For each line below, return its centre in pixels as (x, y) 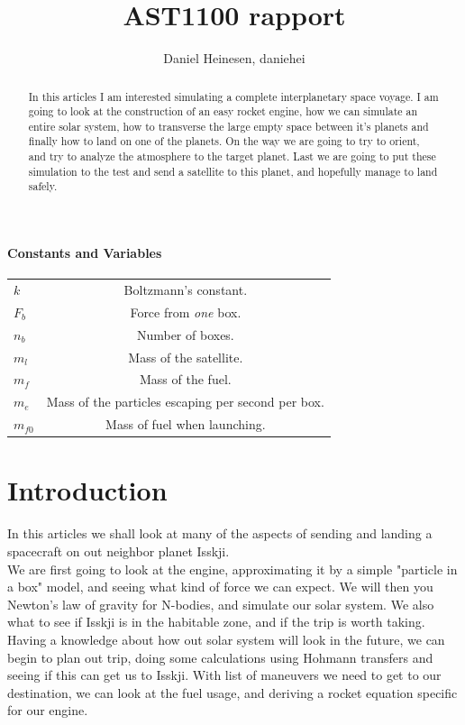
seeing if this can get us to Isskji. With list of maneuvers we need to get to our (224, 675)
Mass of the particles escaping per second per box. (185, 402)
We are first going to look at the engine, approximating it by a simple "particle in (232, 569)
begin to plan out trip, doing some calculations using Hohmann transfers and (220, 657)
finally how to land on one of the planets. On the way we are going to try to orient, (224, 141)
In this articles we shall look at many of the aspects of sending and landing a (220, 533)
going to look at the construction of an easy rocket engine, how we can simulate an (223, 111)
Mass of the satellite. (186, 357)
